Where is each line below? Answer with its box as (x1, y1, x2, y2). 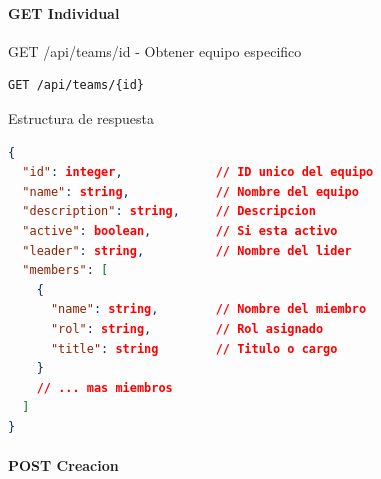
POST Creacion (8, 455, 119, 476)
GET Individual (8, 2, 120, 23)
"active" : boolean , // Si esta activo (22, 223, 338, 238)
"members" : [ (22, 263, 109, 278)
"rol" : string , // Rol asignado (50, 321, 324, 336)
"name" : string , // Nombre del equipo (22, 184, 359, 199)
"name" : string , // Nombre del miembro (50, 302, 367, 317)
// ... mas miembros (36, 380, 173, 395)
